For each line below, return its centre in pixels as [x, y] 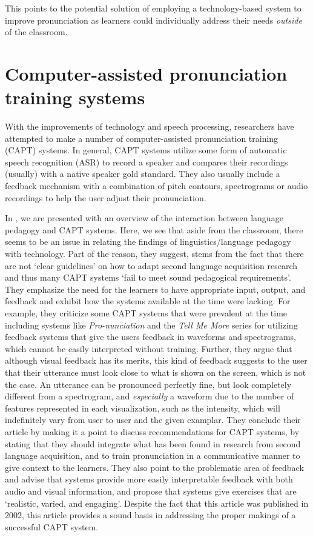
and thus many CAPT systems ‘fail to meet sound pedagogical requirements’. [148, 277]
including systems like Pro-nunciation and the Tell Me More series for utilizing [151, 325]
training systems [75, 97]
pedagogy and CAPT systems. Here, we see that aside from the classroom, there [154, 229]
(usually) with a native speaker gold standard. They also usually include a [143, 174]
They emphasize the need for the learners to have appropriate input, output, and [155, 289]
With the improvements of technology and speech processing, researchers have [150, 126]
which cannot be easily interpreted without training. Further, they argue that [149, 348]
